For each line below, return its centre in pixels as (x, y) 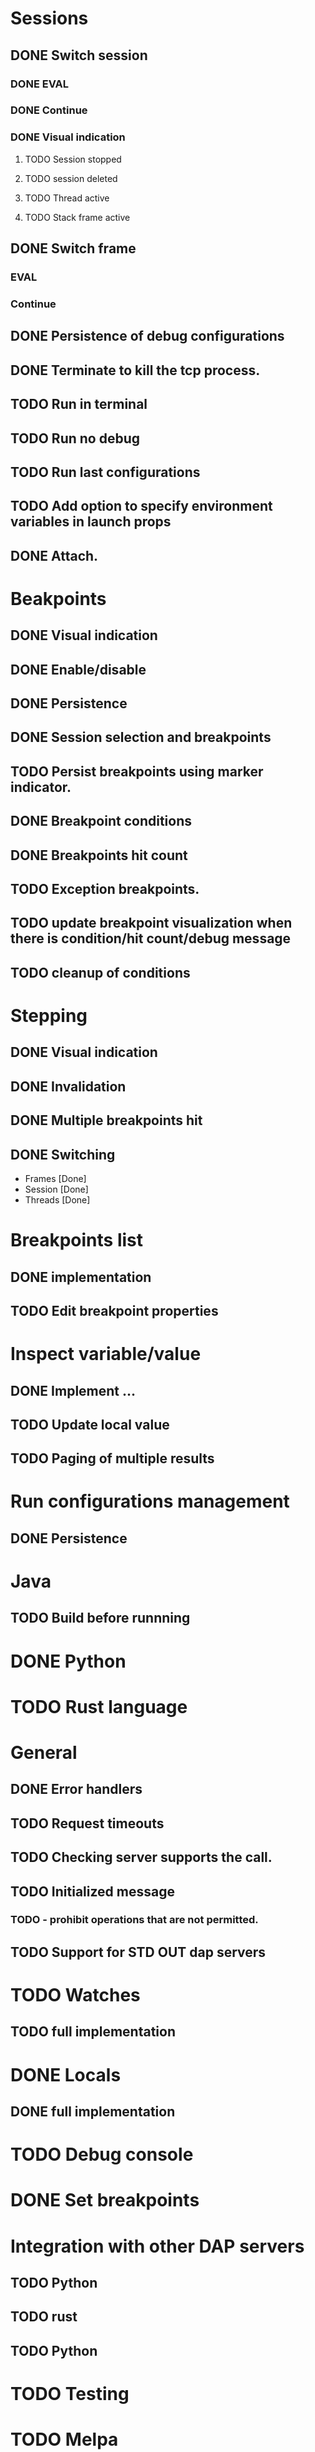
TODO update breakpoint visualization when (151, 923)
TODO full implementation (93, 2032)
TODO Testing (70, 2393)
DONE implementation (81, 1277)
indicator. (41, 787)
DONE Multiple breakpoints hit (106, 1120)
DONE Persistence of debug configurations (147, 336)
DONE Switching (63, 1154)
